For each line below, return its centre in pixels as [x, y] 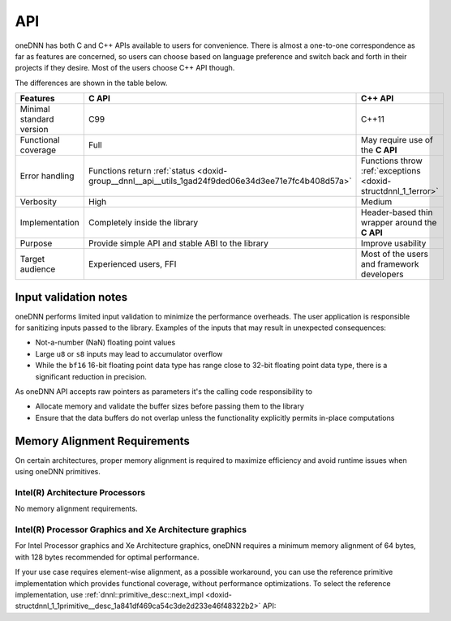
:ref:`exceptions [391, 171]
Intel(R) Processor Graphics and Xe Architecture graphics [131, 529]
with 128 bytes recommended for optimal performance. [107, 557]
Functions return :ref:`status [142, 171]
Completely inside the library [143, 223]
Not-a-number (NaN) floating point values [105, 343]
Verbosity [38, 202]
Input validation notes [71, 297]
